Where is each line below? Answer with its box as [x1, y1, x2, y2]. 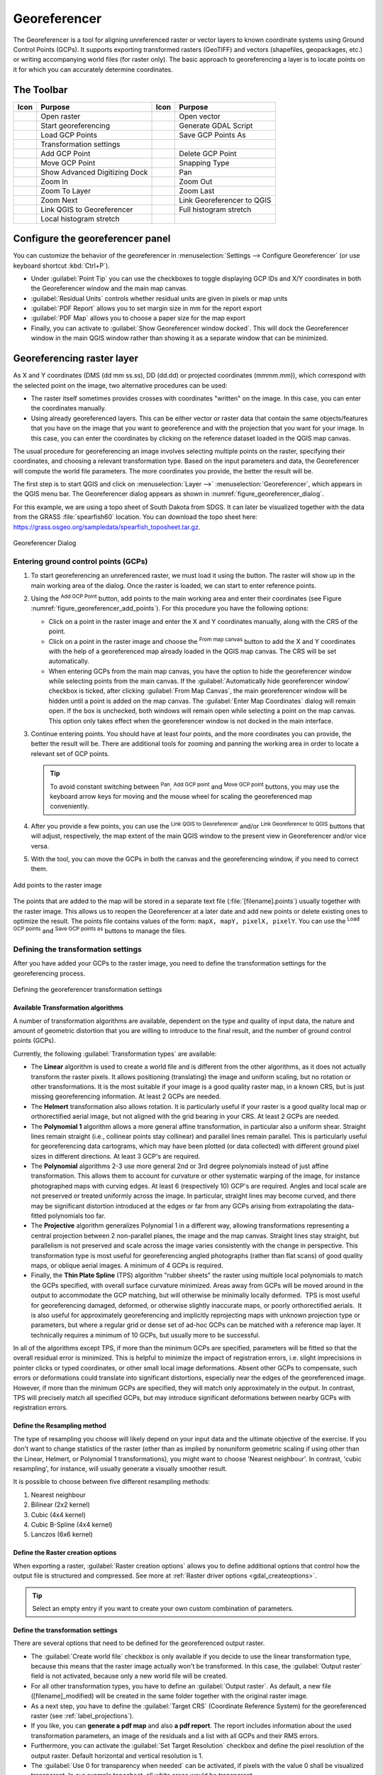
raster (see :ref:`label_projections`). [30, 1712, 134, 1720]
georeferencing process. [13, 969, 85, 978]
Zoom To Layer [40, 185, 91, 195]
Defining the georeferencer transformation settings [13, 985, 162, 994]
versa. [30, 841, 50, 850]
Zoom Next [40, 195, 78, 205]
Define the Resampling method [13, 1421, 106, 1430]
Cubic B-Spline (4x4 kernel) [30, 1520, 113, 1529]
